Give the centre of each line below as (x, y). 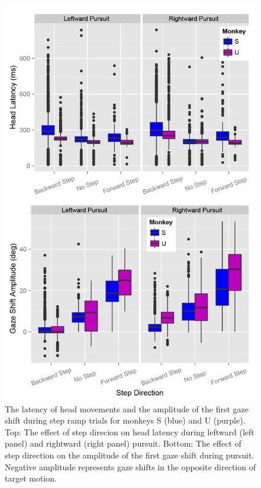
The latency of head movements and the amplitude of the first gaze (127, 408)
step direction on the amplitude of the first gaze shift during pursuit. (130, 455)
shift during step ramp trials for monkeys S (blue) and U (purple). (125, 420)
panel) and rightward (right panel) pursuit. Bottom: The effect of (123, 443)
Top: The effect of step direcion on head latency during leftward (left (130, 432)
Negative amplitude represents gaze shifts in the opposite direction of (130, 466)
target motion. (31, 478)
